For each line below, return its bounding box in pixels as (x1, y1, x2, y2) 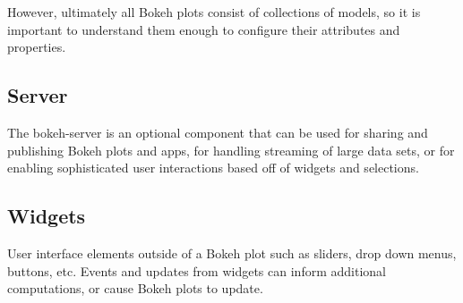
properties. (7, 38, 66, 56)
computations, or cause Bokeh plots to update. (7, 279, 263, 298)
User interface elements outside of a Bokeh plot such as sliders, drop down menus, (7, 243, 457, 262)
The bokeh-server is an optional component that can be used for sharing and (7, 122, 428, 141)
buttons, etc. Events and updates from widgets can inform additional (7, 261, 386, 280)
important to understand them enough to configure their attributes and (7, 20, 400, 38)
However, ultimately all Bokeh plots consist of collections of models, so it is (7, 3, 421, 21)
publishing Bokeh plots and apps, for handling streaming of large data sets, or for (7, 140, 455, 159)
